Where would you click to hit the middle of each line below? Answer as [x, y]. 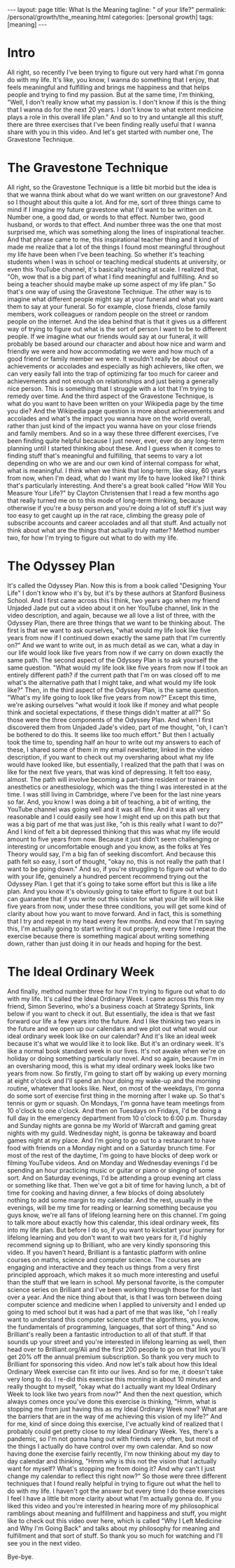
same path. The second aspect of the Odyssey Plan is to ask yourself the [113, 660]
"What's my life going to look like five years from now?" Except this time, [112, 697]
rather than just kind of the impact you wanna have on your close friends [112, 425]
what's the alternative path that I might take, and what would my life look [112, 682]
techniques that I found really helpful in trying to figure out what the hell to [114, 1483]
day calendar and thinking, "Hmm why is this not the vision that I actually [112, 1461]
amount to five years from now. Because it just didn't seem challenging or [113, 839]
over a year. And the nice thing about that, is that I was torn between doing [115, 1297]
